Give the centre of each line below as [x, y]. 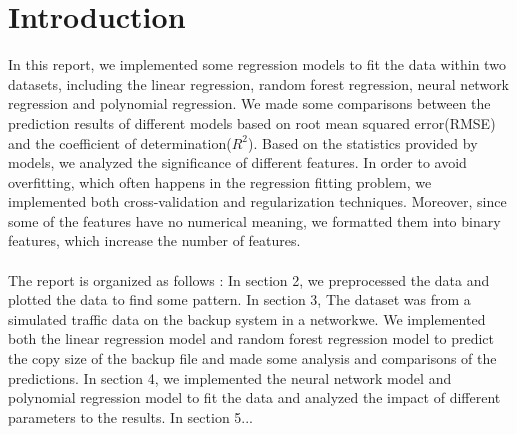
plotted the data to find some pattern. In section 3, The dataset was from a [239, 299]
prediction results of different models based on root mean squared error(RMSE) [252, 122]
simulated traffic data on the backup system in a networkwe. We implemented [247, 318]
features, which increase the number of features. [154, 240]
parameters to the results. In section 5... [131, 416]
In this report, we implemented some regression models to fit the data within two [257, 64]
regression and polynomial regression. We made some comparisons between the [249, 103]
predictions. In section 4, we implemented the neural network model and [230, 377]
